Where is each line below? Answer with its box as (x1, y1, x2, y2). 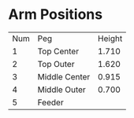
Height (97, 33, 123, 44)
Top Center (37, 46, 80, 57)
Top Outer (37, 58, 75, 69)
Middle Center (37, 71, 91, 82)
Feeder (37, 97, 65, 108)
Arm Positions (8, 6, 103, 24)
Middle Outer (37, 84, 87, 95)
